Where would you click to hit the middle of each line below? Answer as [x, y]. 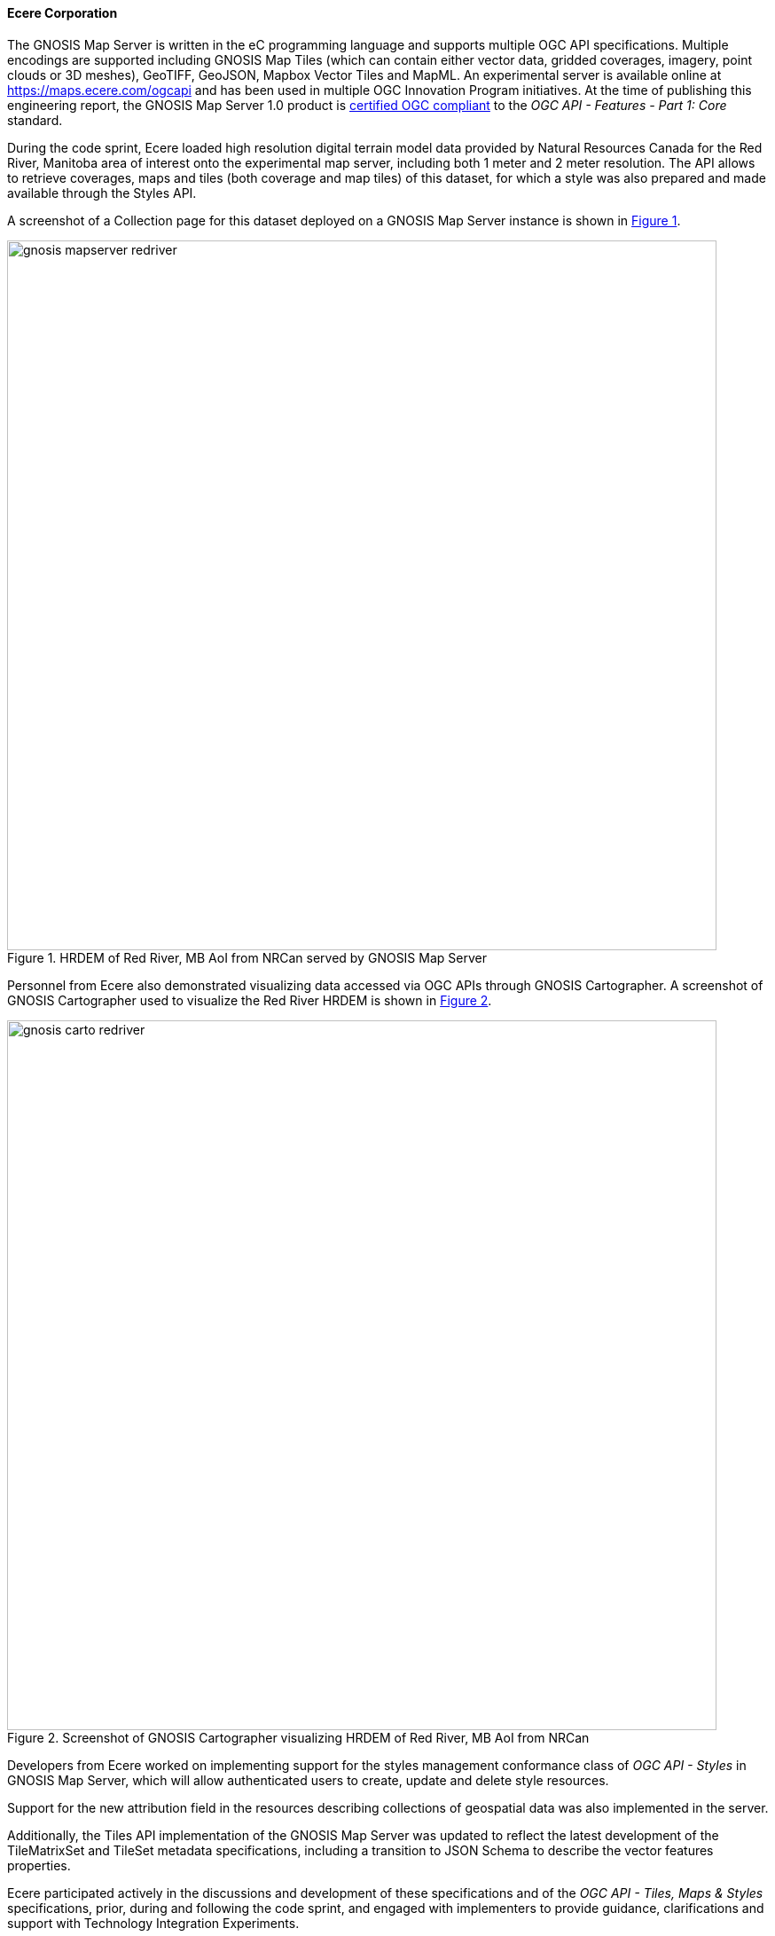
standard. [35, 120]
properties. [39, 1865]
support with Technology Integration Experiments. [153, 1923]
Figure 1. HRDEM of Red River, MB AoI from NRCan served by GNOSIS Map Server [247, 957]
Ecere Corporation [63, 13]
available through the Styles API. [102, 193]
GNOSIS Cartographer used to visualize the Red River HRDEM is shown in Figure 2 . [250, 1000]
